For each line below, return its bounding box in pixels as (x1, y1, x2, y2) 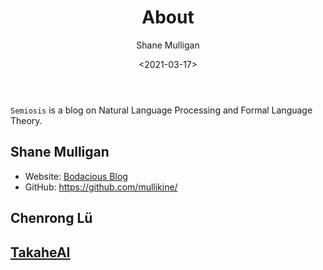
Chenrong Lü (10, 210, 93, 227)
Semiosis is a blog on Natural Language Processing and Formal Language (10, 104, 313, 116)
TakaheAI (10, 244, 71, 261)
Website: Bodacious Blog (24, 170, 128, 182)
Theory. (10, 114, 43, 126)
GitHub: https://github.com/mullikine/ (24, 181, 178, 193)
